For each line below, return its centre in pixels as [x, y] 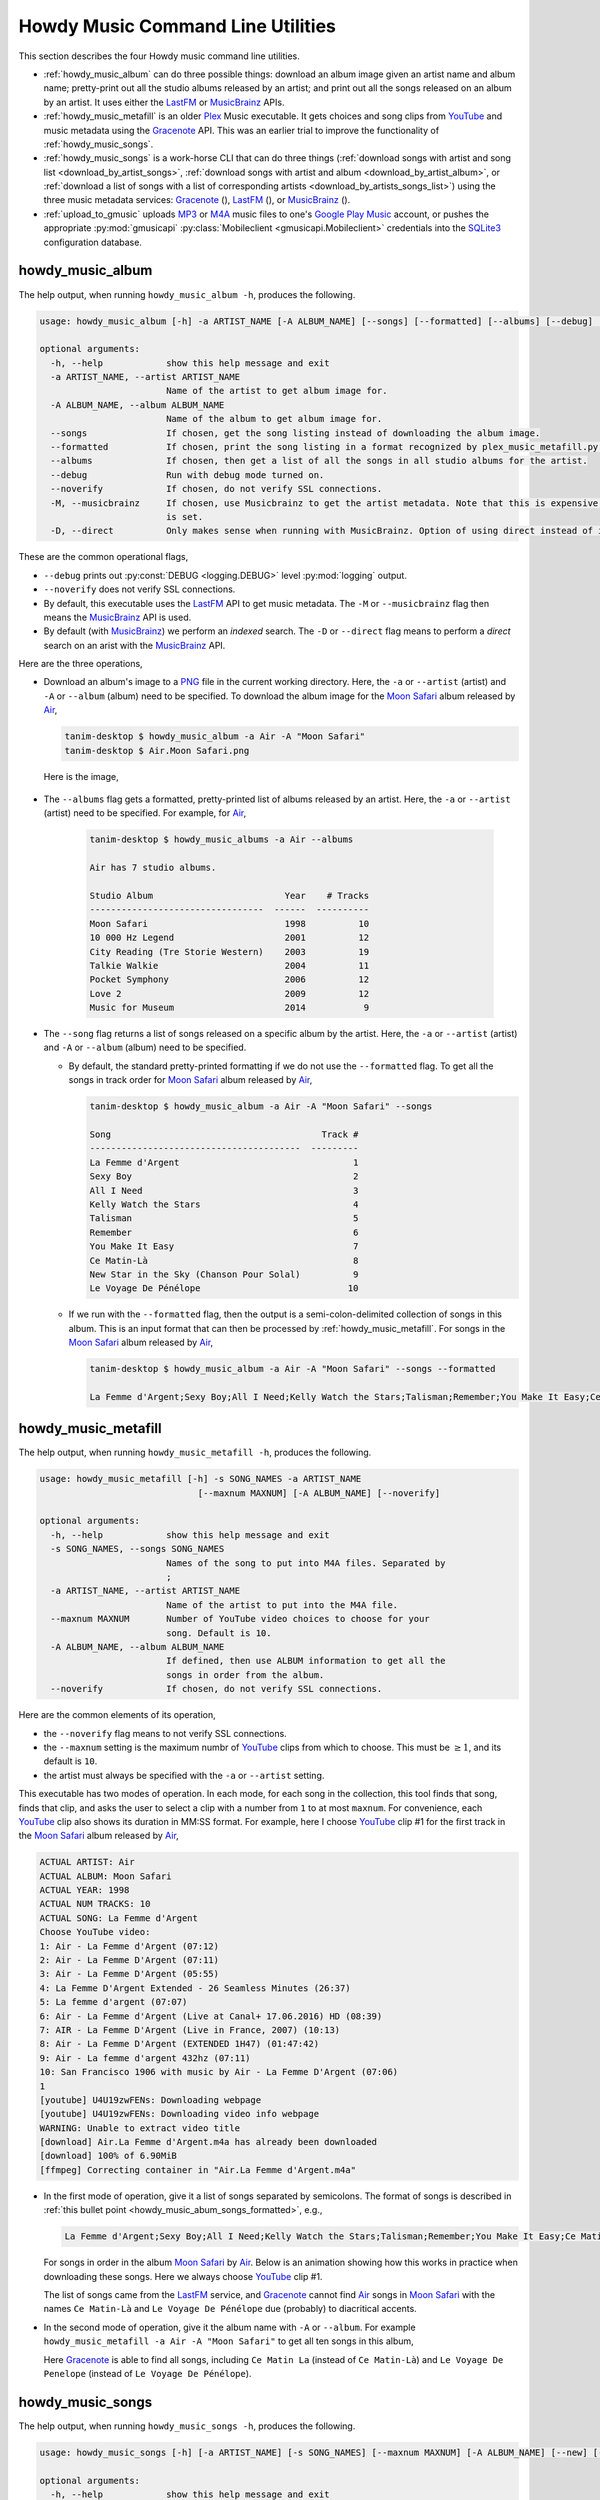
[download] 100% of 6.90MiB [108, 2156]
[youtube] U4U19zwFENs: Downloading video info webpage [179, 2114]
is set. [184, 516]
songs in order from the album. [245, 1674]
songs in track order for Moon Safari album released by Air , [190, 1080]
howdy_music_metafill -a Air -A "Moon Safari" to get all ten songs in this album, [228, 2341]
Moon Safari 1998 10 [229, 923]
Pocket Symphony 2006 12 [229, 979]
